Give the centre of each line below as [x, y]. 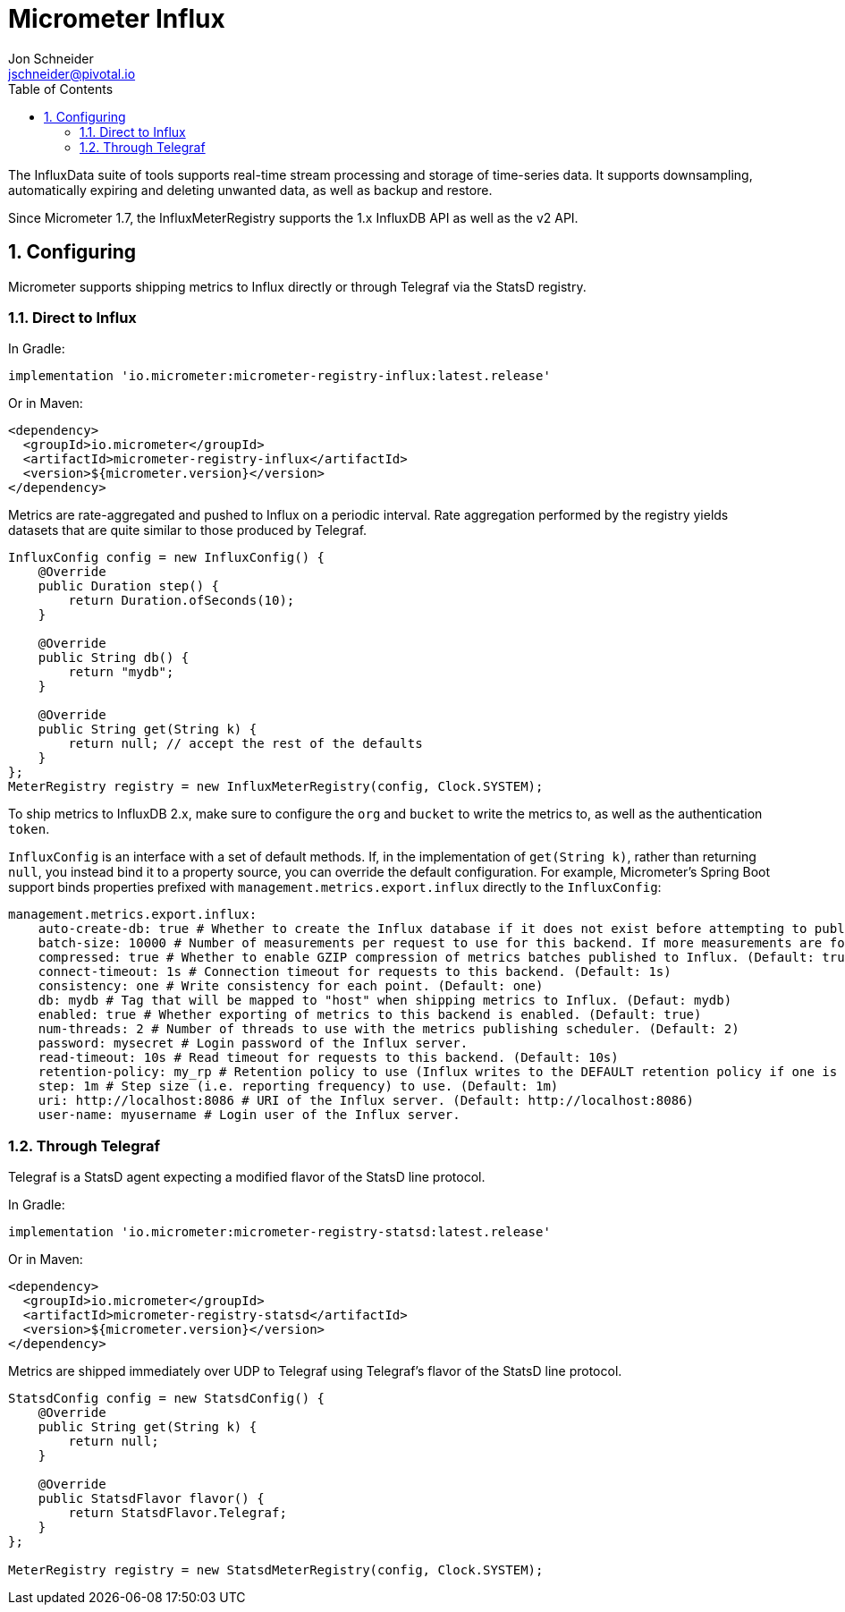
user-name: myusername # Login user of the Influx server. [249, 1115]
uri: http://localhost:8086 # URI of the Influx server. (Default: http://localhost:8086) [366, 1101]
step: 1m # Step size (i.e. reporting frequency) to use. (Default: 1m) [298, 1086]
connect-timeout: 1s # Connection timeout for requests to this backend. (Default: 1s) [355, 972]
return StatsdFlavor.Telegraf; [177, 1513]
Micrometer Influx [117, 19]
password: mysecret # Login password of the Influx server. [253, 1044]
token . [29, 829]
